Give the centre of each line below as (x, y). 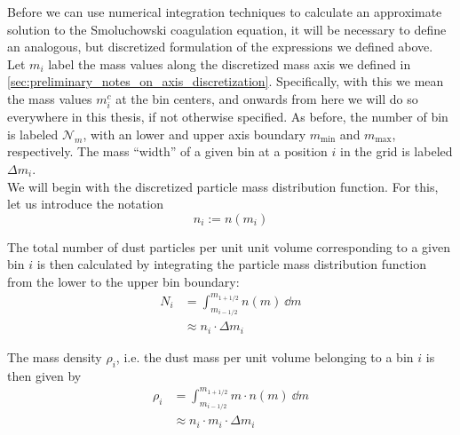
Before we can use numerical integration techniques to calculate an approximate (225, 12)
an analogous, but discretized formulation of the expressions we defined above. (220, 47)
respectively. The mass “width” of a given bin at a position (167, 151)
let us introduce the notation (85, 204)
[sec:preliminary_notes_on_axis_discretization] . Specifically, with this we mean (226, 81)
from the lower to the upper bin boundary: (123, 281)
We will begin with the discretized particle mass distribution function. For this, (223, 186)
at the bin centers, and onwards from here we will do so (267, 98)
